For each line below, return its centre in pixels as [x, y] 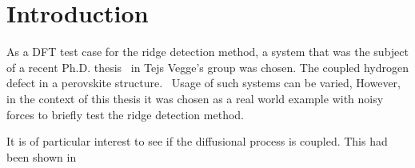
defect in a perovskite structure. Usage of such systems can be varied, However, [204, 83]
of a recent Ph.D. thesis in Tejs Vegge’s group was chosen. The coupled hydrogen [207, 67]
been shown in [42, 156]
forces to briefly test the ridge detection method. [125, 114]
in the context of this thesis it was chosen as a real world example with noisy [195, 98]
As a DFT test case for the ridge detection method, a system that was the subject [207, 52]
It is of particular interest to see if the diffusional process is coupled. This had [197, 141]
